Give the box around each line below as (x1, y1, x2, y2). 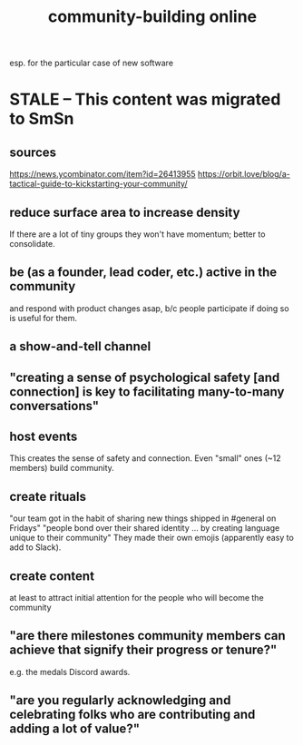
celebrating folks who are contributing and (9, 707, 256, 722)
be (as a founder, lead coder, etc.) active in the (9, 265, 278, 280)
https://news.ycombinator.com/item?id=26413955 (9, 169, 197, 180)
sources (9, 144, 57, 160)
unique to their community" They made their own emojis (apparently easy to (9, 533, 295, 544)
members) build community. (9, 463, 115, 474)
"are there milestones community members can (9, 628, 286, 643)
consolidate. (9, 239, 56, 249)
